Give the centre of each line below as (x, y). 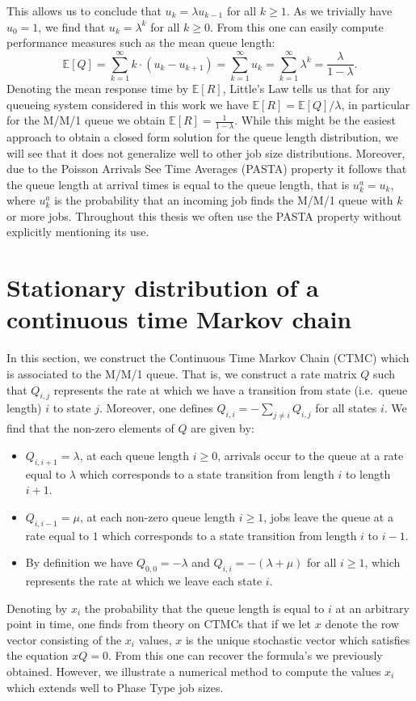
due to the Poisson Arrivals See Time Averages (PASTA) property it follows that (207, 169)
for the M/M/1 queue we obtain (86, 120)
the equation (38, 655)
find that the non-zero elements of (90, 428)
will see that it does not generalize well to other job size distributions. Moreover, (206, 152)
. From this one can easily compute (296, 26)
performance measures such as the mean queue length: (141, 42)
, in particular (376, 104)
